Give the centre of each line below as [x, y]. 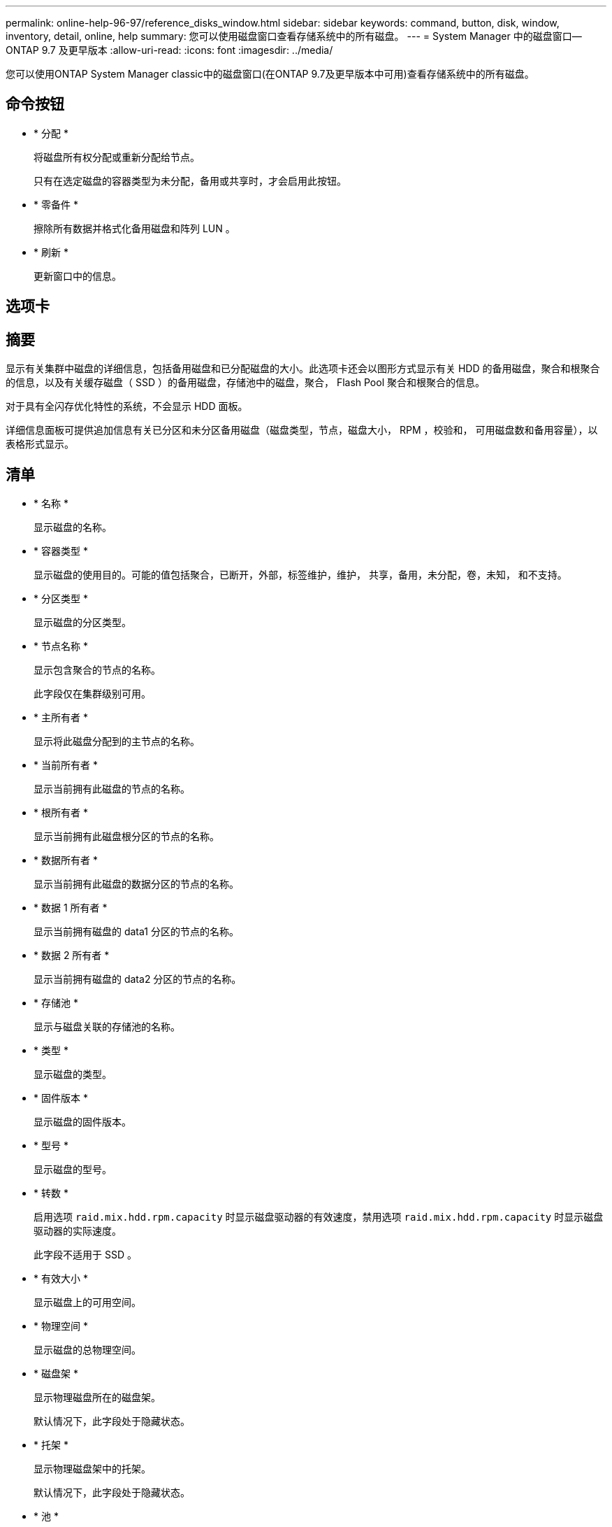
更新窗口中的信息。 [78, 276]
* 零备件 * [56, 204]
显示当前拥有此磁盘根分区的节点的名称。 [126, 836]
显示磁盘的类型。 [73, 1074]
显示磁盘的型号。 [73, 1169]
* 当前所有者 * [66, 765]
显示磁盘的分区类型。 [82, 622]
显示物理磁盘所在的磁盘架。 [97, 1397]
